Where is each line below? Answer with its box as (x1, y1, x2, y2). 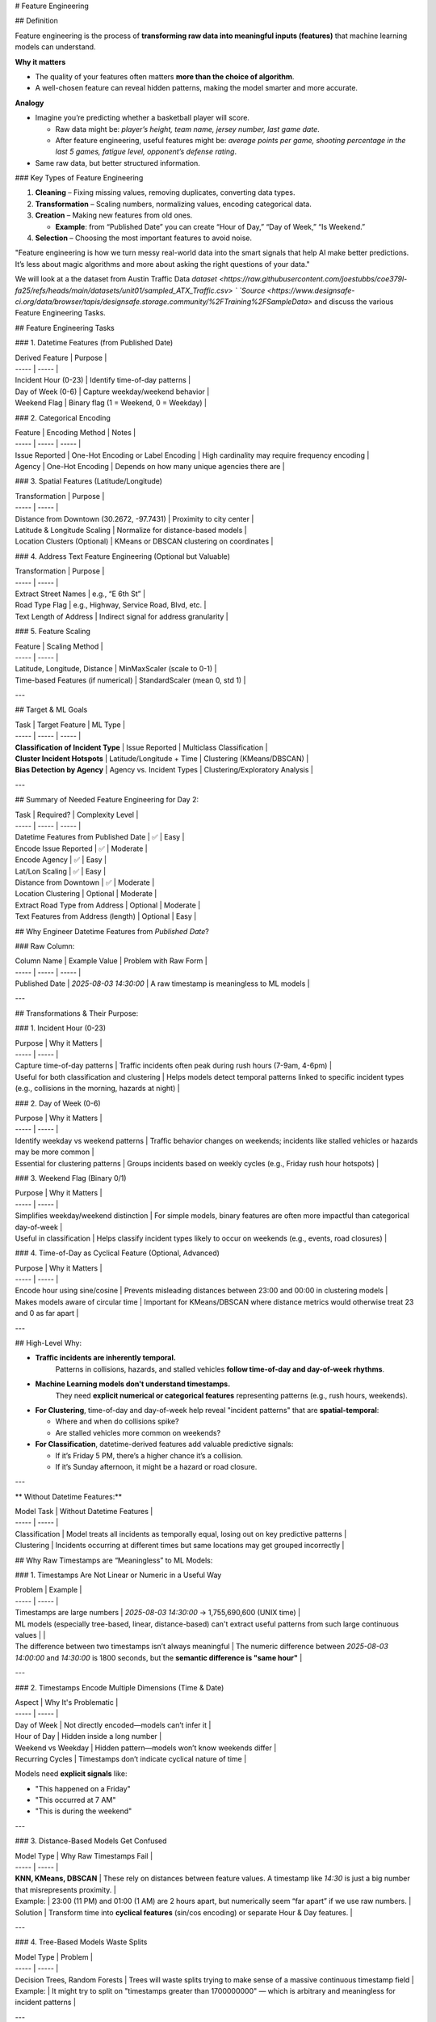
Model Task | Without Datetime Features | (15, 1507, 153, 1516)
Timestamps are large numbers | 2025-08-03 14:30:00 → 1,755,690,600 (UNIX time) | (15, 1608, 301, 1618)
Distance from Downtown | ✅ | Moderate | (15, 878, 155, 887)
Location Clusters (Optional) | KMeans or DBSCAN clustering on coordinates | (15, 536, 274, 546)
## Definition (15, 16, 58, 26)
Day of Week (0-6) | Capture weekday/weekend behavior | (15, 387, 210, 396)
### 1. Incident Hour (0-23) (15, 1023, 107, 1033)
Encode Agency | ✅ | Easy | (15, 855, 107, 865)
